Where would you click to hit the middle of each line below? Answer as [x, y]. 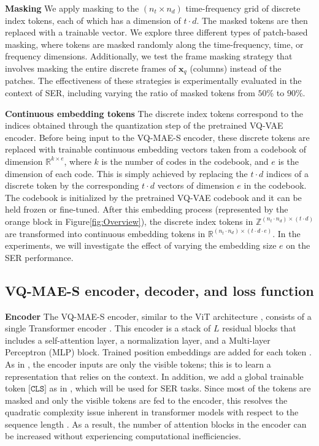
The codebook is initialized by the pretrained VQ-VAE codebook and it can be [153, 197]
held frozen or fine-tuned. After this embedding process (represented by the [147, 209]
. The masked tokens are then [252, 20]
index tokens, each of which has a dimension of [93, 20]
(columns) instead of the [236, 68]
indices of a [287, 173]
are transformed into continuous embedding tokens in [105, 233]
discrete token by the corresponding [72, 185]
